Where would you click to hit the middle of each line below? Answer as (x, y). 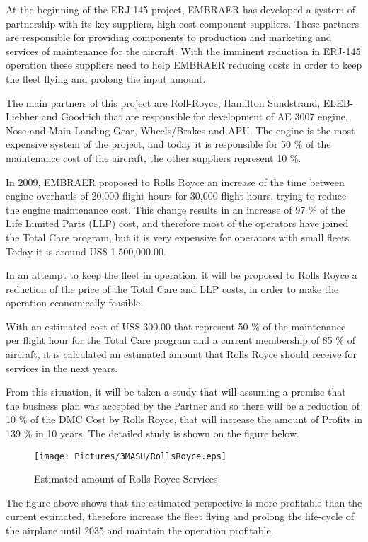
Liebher (22, 116)
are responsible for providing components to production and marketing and (169, 37)
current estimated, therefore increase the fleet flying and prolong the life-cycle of (180, 516)
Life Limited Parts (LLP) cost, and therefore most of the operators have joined (177, 223)
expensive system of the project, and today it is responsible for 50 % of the (168, 144)
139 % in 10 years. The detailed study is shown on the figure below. (153, 433)
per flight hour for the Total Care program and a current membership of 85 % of (180, 340)
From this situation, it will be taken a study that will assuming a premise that (176, 392)
